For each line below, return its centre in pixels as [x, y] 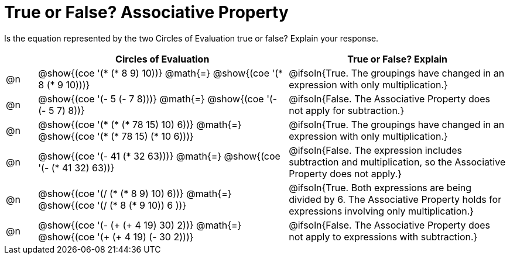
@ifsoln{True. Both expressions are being [380, 187]
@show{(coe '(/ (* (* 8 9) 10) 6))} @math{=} [135, 193]
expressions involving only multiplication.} [381, 211]
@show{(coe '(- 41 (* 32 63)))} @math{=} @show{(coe [159, 156]
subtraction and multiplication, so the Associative [397, 162]
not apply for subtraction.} [347, 110]
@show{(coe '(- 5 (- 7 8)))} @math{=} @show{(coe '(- [158, 99]
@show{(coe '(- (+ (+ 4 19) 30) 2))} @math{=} [140, 225]
